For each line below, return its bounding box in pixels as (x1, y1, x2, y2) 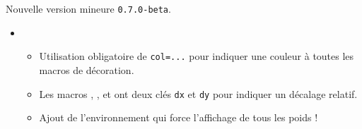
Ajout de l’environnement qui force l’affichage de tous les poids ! (39, 110, 318, 125)
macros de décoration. (39, 62, 134, 77)
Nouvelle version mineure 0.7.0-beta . (6, 1, 171, 16)
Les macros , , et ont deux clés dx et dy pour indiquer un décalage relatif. (39, 86, 358, 101)
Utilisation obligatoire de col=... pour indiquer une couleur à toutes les (39, 49, 354, 63)
